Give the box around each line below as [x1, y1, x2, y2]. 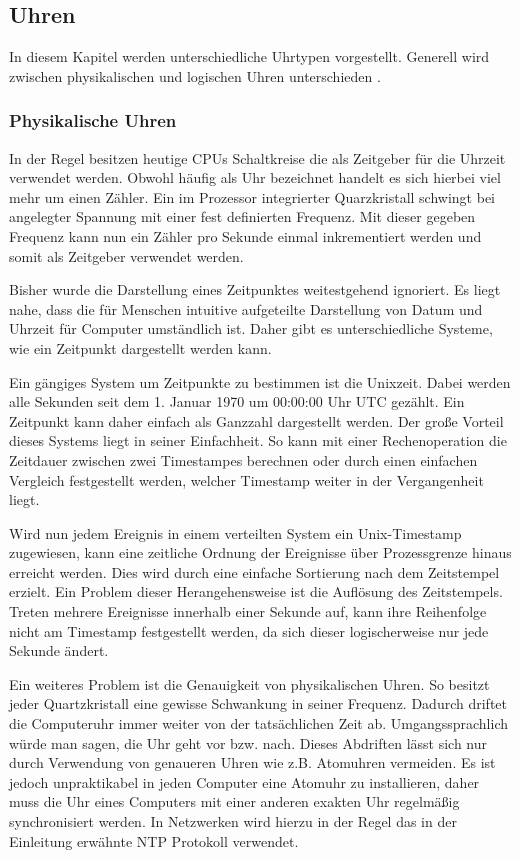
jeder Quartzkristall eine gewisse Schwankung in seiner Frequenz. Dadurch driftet [9, 693, 507, 714]
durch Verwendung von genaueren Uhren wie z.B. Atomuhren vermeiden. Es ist [9, 752, 496, 773]
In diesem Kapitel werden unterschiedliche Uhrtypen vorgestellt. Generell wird [9, 46, 490, 67]
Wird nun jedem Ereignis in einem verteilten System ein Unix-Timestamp [9, 522, 462, 543]
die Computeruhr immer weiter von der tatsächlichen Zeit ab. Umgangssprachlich [9, 713, 508, 734]
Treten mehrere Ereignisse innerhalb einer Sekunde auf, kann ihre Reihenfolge [9, 601, 487, 622]
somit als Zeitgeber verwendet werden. [9, 245, 244, 266]
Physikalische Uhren [9, 108, 177, 133]
